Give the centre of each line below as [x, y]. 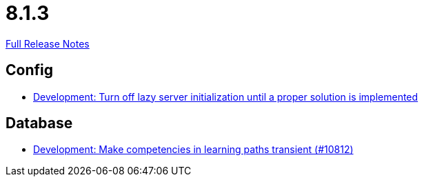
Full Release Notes [48, 43]
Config [29, 70]
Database [39, 123]
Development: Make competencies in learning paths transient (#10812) [193, 150]
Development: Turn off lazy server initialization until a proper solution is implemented [226, 97]
